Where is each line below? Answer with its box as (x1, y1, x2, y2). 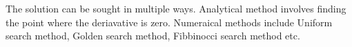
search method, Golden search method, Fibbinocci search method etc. (6, 28, 300, 43)
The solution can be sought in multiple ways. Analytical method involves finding (6, 1, 346, 15)
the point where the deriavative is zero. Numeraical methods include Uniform (6, 15, 333, 29)
